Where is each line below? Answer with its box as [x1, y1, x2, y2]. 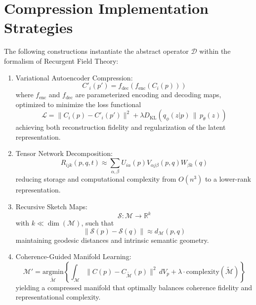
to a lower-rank [205, 174, 251, 184]
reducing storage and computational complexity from [15, 174, 176, 184]
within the [199, 46, 231, 56]
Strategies [4, 17, 73, 38]
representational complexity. [15, 292, 101, 302]
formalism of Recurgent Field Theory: [4, 55, 119, 66]
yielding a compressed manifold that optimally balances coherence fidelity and [15, 282, 253, 292]
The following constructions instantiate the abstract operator [4, 46, 189, 56]
